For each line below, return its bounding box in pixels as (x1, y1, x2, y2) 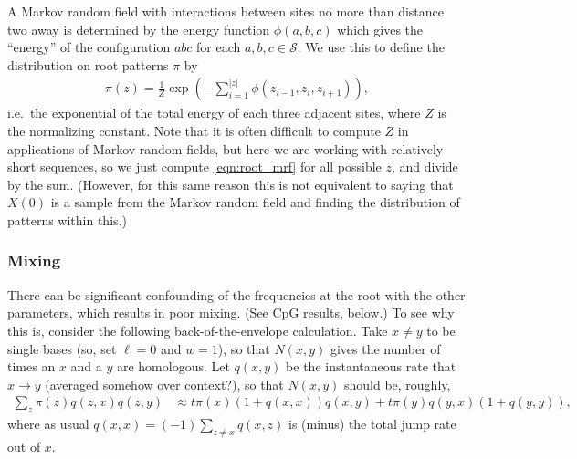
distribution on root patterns (7, 55, 169, 74)
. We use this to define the (297, 37, 445, 57)
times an (7, 357, 56, 376)
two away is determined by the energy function (7, 19, 270, 38)
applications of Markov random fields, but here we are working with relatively (7, 139, 444, 158)
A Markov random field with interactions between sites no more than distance (7, 2, 445, 20)
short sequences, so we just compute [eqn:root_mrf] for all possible (7, 157, 382, 176)
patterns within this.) (7, 210, 127, 229)
